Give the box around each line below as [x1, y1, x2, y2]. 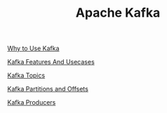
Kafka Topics [7, 71, 46, 80]
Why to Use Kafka [7, 44, 60, 53]
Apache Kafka [75, 5, 161, 21]
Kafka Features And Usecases [7, 58, 95, 66]
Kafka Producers [7, 98, 56, 107]
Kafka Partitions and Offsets [7, 85, 89, 93]
